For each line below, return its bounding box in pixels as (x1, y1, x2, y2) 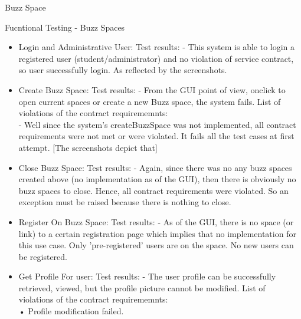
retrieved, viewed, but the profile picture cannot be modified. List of (18, 281, 266, 294)
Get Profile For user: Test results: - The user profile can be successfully (18, 270, 276, 282)
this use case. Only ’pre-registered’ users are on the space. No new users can (18, 239, 294, 251)
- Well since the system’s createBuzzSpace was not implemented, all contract (18, 118, 296, 130)
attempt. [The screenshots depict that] (18, 141, 158, 153)
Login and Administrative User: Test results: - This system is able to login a (18, 41, 295, 53)
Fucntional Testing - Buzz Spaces (5, 21, 125, 33)
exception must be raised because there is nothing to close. (18, 196, 231, 208)
